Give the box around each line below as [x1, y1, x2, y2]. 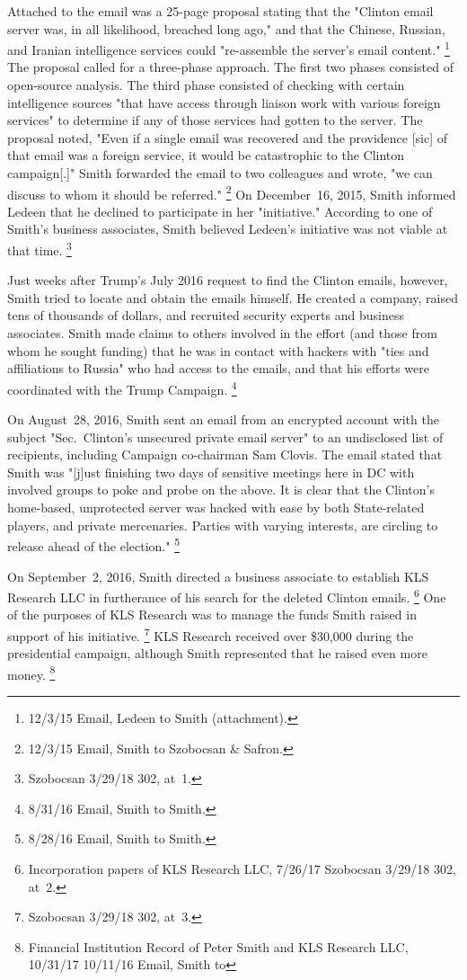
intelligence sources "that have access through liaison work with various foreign [7, 93, 441, 111]
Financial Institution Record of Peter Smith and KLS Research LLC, [28, 937, 409, 956]
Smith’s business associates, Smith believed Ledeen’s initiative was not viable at [7, 219, 448, 238]
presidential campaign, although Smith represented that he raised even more [7, 644, 427, 663]
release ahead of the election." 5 [7, 534, 181, 555]
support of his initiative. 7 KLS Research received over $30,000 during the [7, 623, 414, 645]
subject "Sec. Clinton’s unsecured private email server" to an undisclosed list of [7, 427, 444, 446]
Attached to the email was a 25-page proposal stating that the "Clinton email [7, 2, 434, 20]
